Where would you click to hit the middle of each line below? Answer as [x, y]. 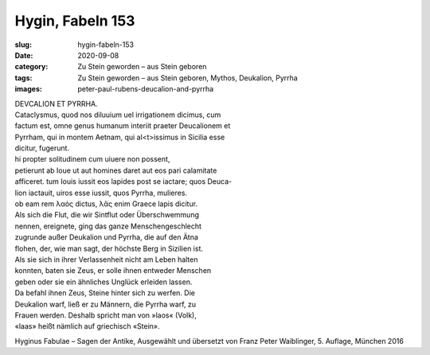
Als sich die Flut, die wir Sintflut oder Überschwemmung [107, 215]
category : [31, 67]
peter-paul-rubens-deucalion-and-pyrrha [146, 89]
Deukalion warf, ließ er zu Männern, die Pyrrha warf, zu [106, 304]
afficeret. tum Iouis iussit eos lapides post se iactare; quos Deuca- [123, 181]
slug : [23, 45]
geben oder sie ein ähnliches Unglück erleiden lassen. [104, 282]
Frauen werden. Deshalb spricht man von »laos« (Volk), [106, 315]
